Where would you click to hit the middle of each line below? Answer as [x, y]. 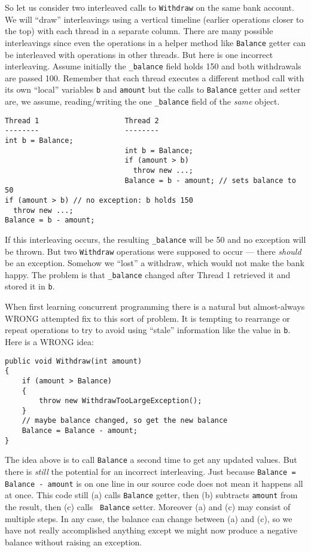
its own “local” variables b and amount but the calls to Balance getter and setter [153, 89]
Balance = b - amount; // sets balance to [210, 180]
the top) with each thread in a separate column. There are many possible [139, 31]
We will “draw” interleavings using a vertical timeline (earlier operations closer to [154, 19]
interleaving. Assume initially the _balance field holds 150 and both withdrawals [153, 66]
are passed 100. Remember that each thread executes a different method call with [155, 77]
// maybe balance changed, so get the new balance [125, 421]
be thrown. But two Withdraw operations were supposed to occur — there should [153, 251]
